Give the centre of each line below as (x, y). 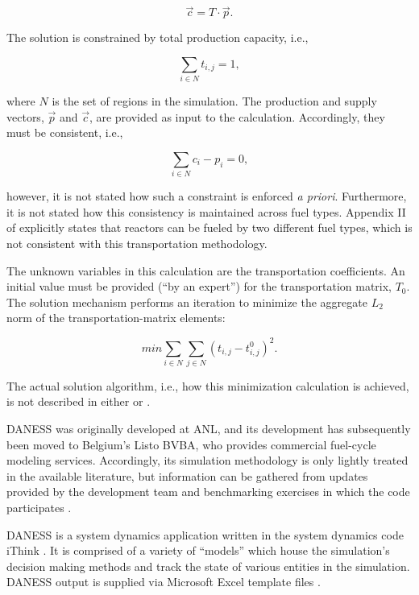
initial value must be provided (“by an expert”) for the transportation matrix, (199, 286)
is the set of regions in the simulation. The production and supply (214, 101)
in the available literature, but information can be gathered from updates (187, 475)
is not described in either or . (79, 401)
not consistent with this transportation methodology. (137, 244)
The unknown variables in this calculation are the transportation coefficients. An (206, 270)
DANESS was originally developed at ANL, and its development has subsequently (209, 429)
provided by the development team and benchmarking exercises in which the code (208, 492)
